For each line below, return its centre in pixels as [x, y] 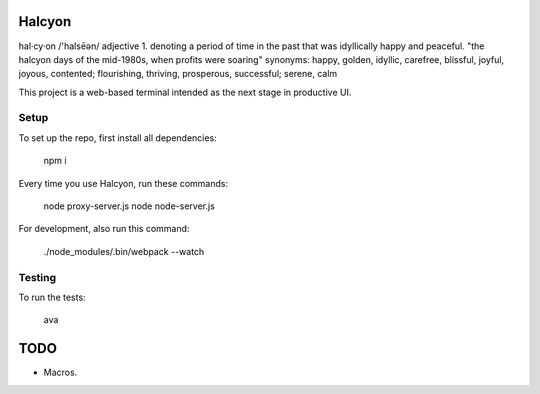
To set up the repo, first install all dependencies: [117, 137]
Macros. [60, 372]
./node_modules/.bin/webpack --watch [124, 251]
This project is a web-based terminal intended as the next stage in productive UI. [185, 92]
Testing [37, 277]
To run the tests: [52, 297]
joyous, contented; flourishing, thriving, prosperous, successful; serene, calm [178, 74]
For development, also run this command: [104, 229]
